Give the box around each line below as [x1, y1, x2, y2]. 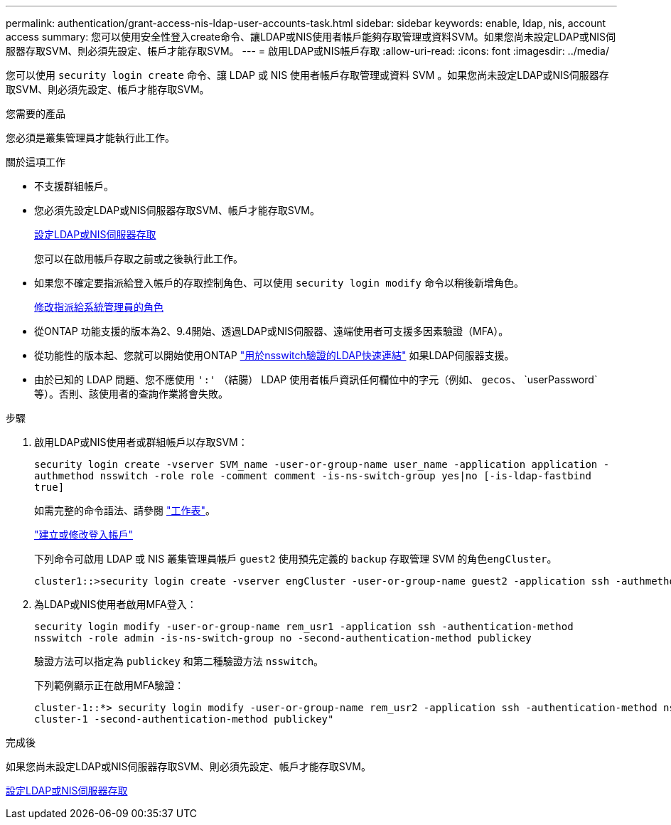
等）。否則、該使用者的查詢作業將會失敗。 [34, 388, 228, 400]
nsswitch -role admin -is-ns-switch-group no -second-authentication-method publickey [34, 632, 532, 644]
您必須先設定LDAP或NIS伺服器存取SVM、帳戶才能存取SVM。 [34, 204, 321, 216]
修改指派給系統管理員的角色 [34, 301, 163, 313]
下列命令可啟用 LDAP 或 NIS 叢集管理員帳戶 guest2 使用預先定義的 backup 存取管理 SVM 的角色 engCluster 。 [34, 553, 557, 565]
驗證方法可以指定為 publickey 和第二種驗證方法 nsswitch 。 [34, 655, 324, 667]
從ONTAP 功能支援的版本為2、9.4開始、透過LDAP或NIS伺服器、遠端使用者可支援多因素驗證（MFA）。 [34, 325, 509, 337]
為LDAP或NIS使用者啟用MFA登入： [34, 598, 197, 610]
